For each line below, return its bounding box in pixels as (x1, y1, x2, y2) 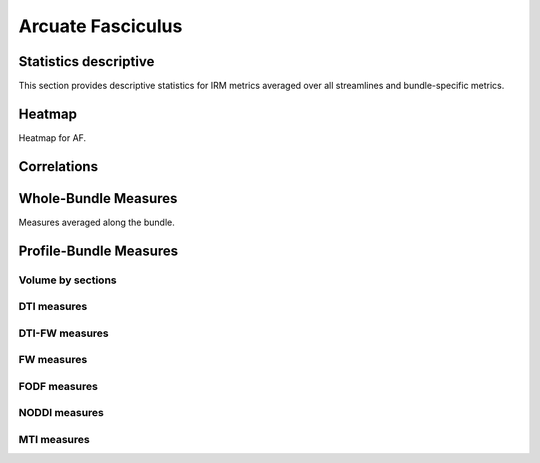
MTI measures (18, 433, 90, 447)
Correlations (18, 158, 99, 175)
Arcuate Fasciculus (18, 15, 183, 37)
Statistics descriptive (18, 53, 155, 70)
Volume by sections (18, 273, 117, 287)
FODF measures (18, 379, 99, 393)
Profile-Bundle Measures (18, 242, 179, 259)
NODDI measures (18, 406, 105, 420)
